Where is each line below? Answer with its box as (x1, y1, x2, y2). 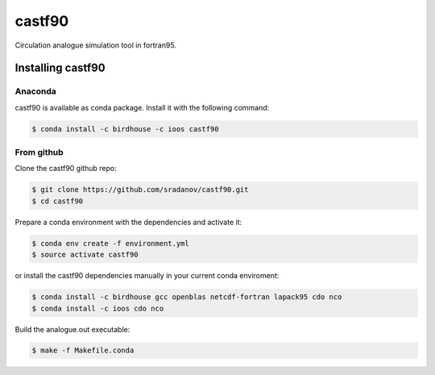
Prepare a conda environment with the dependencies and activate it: (14, 217, 242, 227)
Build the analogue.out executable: (14, 324, 130, 334)
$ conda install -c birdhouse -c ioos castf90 (31, 124, 219, 133)
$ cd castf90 (31, 196, 84, 206)
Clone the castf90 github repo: (14, 164, 117, 173)
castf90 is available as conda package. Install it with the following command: (14, 102, 270, 112)
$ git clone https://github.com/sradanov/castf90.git (31, 185, 249, 194)
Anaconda (14, 85, 56, 97)
